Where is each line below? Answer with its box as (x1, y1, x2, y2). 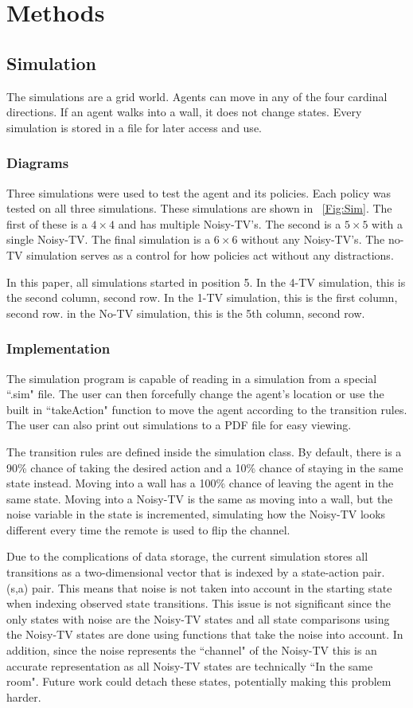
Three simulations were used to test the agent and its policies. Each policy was (6, 184, 391, 201)
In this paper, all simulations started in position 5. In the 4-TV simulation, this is (6, 273, 406, 290)
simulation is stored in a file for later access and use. (6, 119, 262, 135)
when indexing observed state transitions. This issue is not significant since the (6, 595, 392, 612)
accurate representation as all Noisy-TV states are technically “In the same (6, 657, 373, 674)
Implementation (6, 338, 111, 358)
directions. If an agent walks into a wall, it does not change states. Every (6, 104, 362, 120)
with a (372, 215, 403, 232)
